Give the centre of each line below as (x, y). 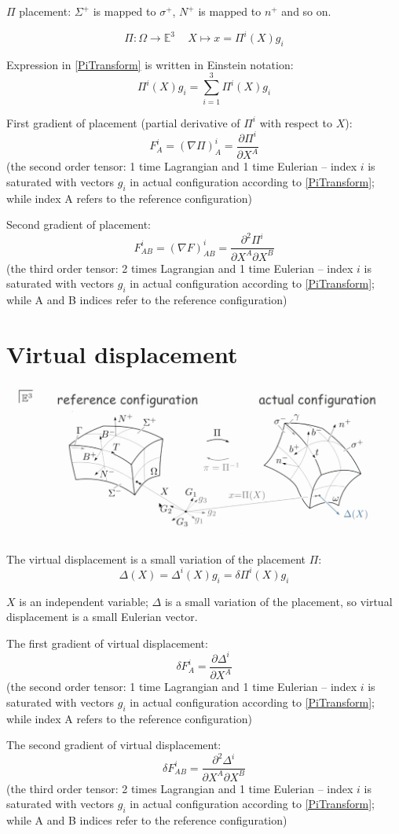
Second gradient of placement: (79, 224)
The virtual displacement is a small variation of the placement (156, 558)
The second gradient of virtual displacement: (114, 745)
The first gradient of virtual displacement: (107, 643)
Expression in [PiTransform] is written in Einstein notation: (150, 64)
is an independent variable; (84, 601)
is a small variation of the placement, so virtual (278, 601)
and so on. (306, 11)
